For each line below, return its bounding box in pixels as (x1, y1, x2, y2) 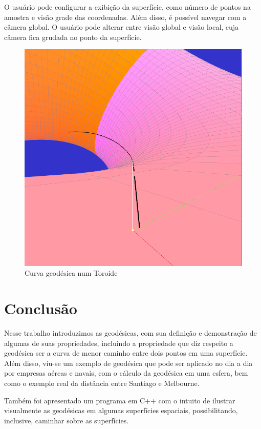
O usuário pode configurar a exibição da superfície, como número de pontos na (4, 2, 251, 12)
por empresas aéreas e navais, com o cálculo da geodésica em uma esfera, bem (4, 367, 248, 378)
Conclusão (4, 298, 77, 319)
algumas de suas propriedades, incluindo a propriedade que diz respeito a (4, 337, 233, 348)
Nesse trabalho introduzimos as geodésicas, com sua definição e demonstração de (4, 328, 257, 338)
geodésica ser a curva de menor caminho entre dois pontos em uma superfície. (4, 348, 248, 358)
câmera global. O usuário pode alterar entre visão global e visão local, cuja (4, 22, 239, 32)
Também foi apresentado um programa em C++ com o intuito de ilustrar (4, 395, 235, 405)
